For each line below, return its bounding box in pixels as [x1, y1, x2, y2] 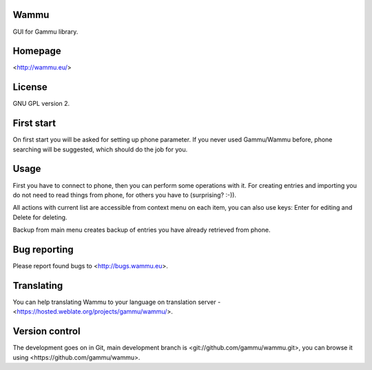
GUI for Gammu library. [12, 28, 79, 36]
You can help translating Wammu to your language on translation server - [12, 298, 221, 306]
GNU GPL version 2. [12, 100, 70, 108]
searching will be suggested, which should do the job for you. [12, 145, 188, 153]
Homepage [12, 45, 61, 57]
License [12, 81, 48, 93]
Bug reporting [12, 243, 74, 255]
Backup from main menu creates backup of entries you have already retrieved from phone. [12, 226, 271, 234]
